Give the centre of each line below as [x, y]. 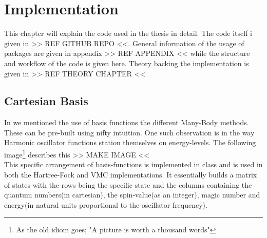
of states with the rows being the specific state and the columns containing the [128, 184]
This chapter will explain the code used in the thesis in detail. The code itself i [128, 33]
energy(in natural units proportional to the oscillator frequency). [106, 204]
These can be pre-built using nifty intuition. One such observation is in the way [129, 132]
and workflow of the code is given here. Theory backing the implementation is [127, 63]
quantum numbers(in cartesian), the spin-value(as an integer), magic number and [132, 195]
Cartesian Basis [46, 101]
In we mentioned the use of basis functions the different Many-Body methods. [127, 122]
